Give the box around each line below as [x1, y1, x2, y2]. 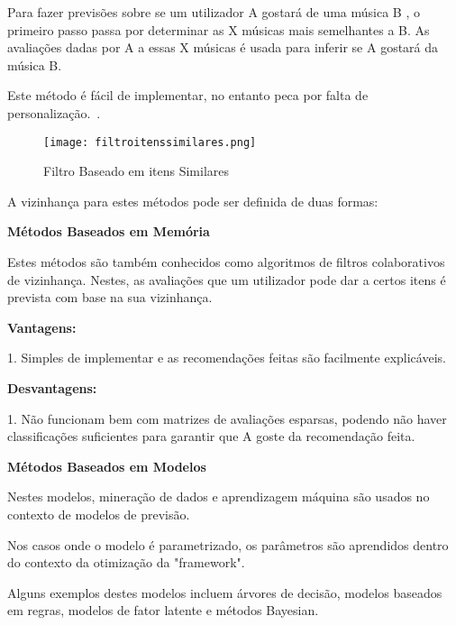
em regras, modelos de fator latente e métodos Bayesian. [7, 601, 319, 620]
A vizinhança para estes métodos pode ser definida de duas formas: [7, 191, 378, 210]
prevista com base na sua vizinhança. [7, 288, 213, 307]
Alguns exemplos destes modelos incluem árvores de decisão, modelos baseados [7, 583, 442, 602]
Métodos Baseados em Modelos [7, 456, 206, 475]
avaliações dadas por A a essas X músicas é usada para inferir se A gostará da [7, 38, 439, 57]
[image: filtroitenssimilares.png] [43, 135, 257, 149]
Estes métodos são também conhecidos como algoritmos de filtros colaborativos [7, 253, 445, 271]
